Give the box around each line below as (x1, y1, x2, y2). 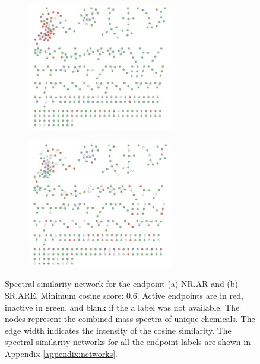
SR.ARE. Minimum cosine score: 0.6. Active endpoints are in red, (5, 289, 243, 301)
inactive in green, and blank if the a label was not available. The (5, 301, 240, 313)
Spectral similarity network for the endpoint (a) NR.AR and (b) (5, 277, 239, 290)
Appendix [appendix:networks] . (5, 347, 118, 359)
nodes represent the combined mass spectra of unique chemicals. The (5, 312, 255, 325)
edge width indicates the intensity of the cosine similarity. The (5, 324, 232, 336)
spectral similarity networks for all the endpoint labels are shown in (5, 336, 251, 348)
